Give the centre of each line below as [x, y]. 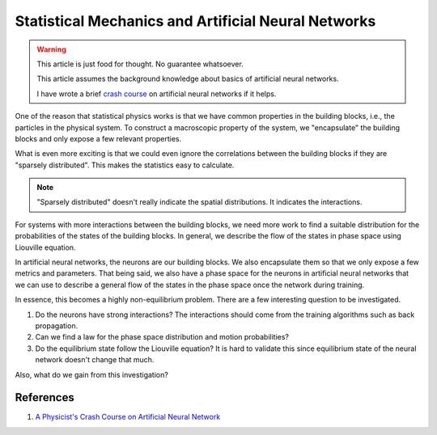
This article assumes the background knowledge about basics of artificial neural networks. [188, 79]
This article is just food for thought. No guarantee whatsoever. [140, 64]
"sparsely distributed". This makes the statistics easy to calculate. [125, 165]
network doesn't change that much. [95, 360]
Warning [51, 49]
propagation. [57, 325]
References [45, 397]
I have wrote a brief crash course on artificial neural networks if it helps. [157, 94]
